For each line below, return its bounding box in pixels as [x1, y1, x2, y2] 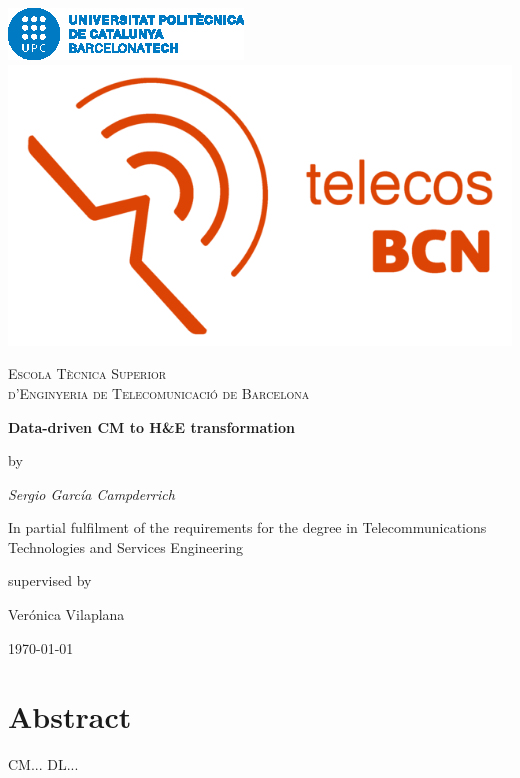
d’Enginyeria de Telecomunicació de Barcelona [8, 382, 310, 403]
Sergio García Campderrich [8, 483, 175, 504]
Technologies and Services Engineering [8, 536, 243, 557]
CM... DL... [8, 754, 79, 775]
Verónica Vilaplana [8, 604, 125, 625]
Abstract [8, 696, 132, 737]
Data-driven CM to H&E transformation [8, 416, 295, 437]
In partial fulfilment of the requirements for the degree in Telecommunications [8, 517, 487, 538]
